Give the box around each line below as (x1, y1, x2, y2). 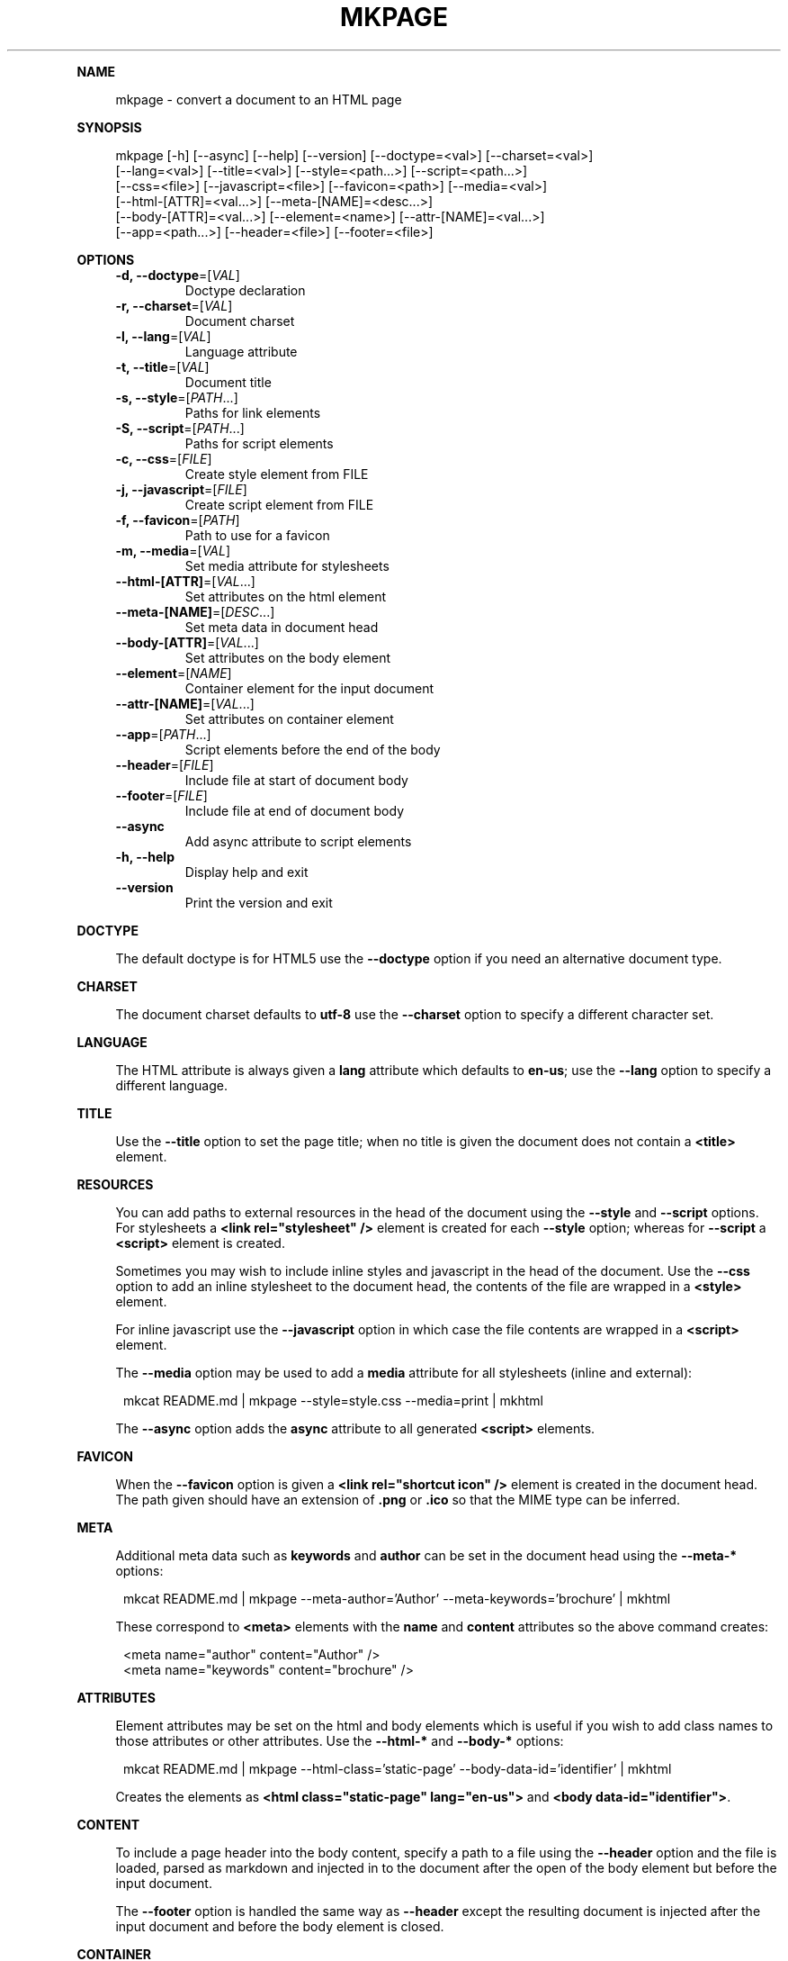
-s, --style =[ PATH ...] (115, 389, 238, 405)
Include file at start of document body (184, 772, 408, 788)
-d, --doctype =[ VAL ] (115, 267, 240, 283)
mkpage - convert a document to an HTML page (115, 91, 402, 107)
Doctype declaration (184, 282, 306, 298)
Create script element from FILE (184, 496, 374, 512)
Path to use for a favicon (184, 527, 330, 543)
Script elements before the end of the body (184, 741, 441, 757)
